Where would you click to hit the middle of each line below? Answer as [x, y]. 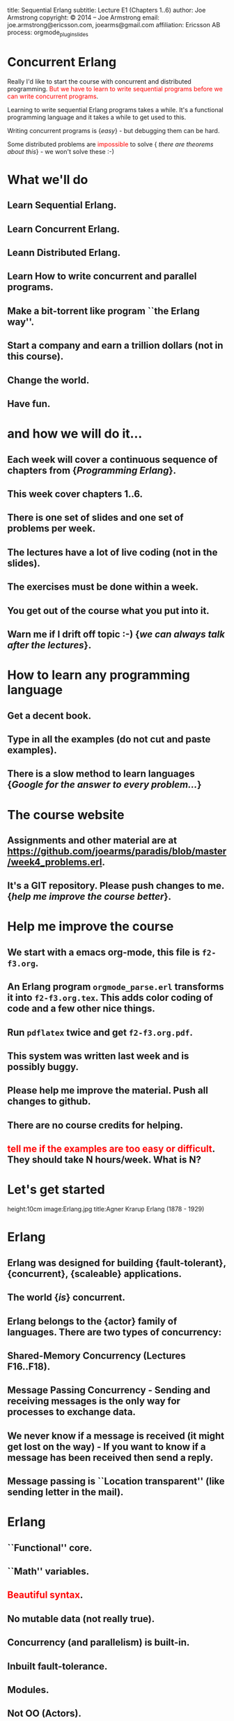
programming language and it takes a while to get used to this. [97, 117]
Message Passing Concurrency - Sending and [109, 1390]
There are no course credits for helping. [95, 1125]
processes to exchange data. [71, 1412]
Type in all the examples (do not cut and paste [109, 739]
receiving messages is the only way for [94, 1401]
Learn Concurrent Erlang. [64, 229]
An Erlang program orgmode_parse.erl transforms [116, 987]
